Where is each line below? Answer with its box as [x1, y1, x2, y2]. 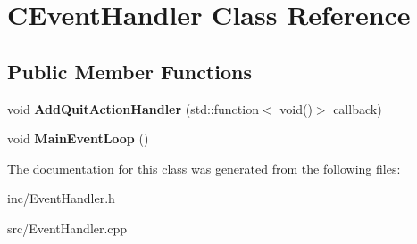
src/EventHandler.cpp [7, 218, 128, 237]
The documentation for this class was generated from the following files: [7, 159, 401, 177]
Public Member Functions [7, 57, 252, 85]
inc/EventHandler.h [7, 189, 115, 207]
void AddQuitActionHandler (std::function [7, 99, 259, 118]
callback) [333, 99, 382, 118]
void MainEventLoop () [7, 129, 149, 148]
